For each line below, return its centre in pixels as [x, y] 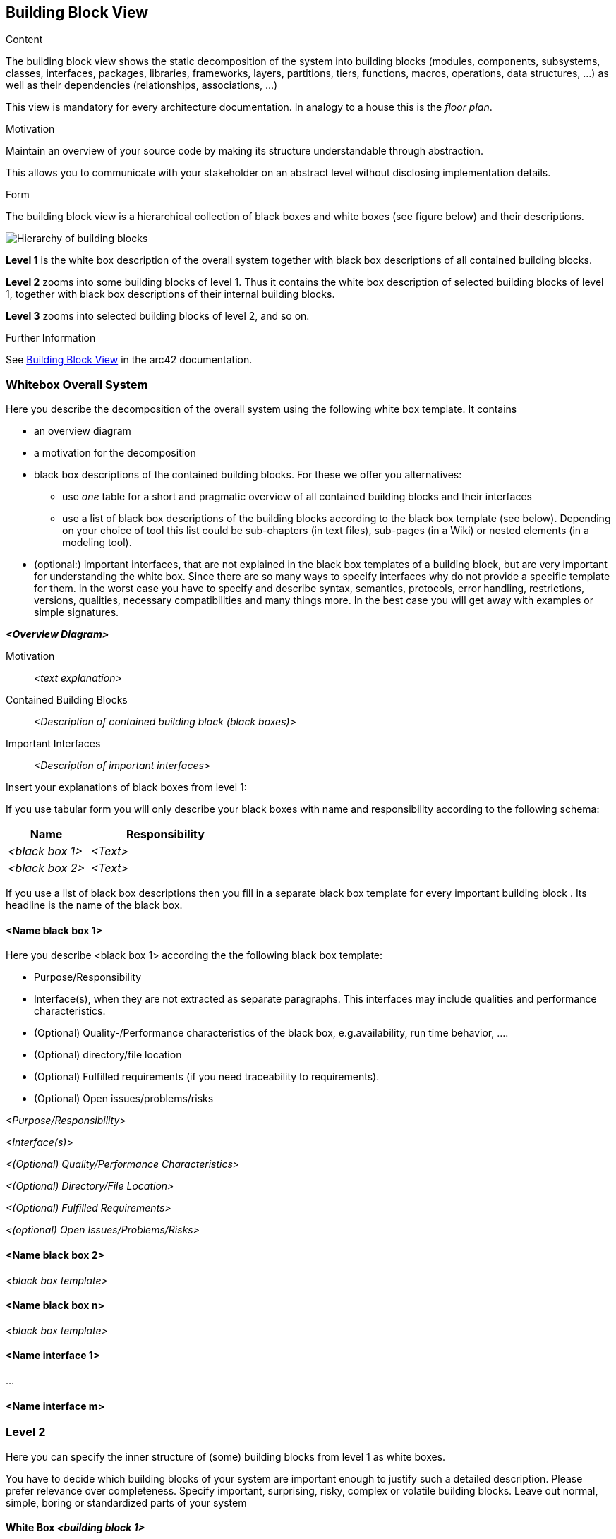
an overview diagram [83, 431]
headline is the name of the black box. [94, 905]
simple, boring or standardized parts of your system [126, 1502]
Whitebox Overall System [77, 384]
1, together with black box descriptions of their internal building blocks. [170, 294]
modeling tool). [97, 543]
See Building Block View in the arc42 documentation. [129, 360]
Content [24, 40]
